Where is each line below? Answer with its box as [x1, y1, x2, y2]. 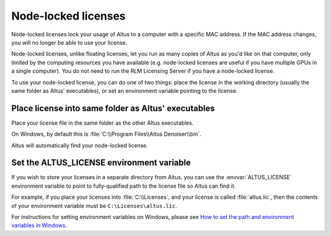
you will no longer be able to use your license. [11, 39, 127, 46]
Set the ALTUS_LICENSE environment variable [11, 158, 191, 168]
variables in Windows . [11, 222, 67, 229]
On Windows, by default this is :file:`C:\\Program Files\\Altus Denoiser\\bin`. [11, 130, 202, 138]
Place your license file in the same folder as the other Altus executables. [11, 119, 194, 127]
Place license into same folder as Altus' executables [11, 103, 215, 113]
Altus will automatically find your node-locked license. [11, 141, 148, 149]
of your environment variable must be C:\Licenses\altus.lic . [11, 202, 177, 209]
